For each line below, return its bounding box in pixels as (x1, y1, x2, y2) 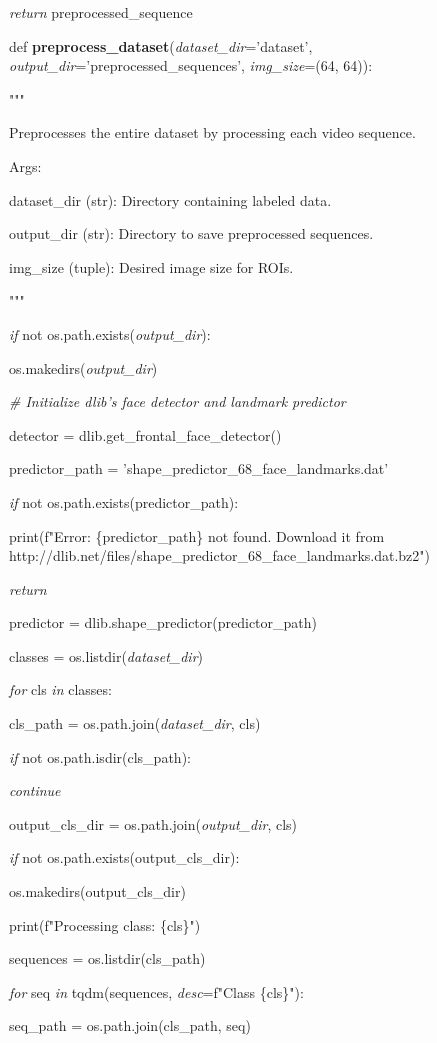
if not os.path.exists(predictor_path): (9, 491, 239, 512)
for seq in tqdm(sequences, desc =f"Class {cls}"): (9, 981, 304, 1002)
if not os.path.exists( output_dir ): (9, 323, 211, 344)
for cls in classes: (9, 679, 112, 700)
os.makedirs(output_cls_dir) (9, 881, 186, 902)
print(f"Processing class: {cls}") (9, 914, 201, 935)
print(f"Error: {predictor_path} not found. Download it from (9, 525, 385, 546)
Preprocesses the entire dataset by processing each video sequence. (9, 122, 416, 143)
